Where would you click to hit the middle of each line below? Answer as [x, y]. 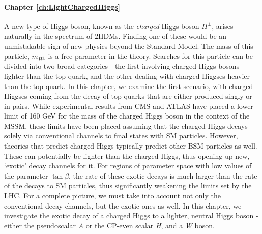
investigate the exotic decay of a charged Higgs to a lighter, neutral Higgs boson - [131, 215]
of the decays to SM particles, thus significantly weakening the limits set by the [128, 185]
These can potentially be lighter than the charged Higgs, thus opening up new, [127, 155]
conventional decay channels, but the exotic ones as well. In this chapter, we [123, 205]
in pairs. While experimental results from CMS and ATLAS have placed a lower [129, 106]
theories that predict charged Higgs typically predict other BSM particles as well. [131, 146]
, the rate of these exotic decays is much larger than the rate [163, 175]
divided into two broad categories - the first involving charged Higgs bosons [122, 66]
